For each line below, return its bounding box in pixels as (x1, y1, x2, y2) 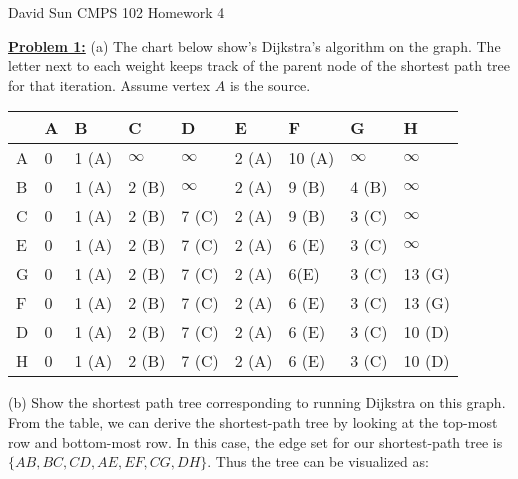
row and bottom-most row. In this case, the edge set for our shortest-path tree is (8, 431, 503, 452)
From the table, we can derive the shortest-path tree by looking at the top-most (8, 411, 498, 432)
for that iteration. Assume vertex (8, 74, 211, 95)
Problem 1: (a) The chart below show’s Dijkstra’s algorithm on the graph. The (8, 35, 501, 56)
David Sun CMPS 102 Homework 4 (8, 2, 225, 22)
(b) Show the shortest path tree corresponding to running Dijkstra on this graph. (8, 392, 506, 413)
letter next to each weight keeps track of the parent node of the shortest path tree (8, 55, 511, 76)
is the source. (229, 74, 311, 95)
